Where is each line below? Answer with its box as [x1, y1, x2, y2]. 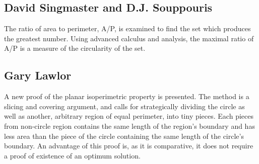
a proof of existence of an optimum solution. [4, 150, 141, 160]
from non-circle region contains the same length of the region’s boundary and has [4, 120, 255, 131]
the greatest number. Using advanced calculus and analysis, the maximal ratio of [4, 33, 254, 43]
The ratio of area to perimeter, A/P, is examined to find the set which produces [4, 23, 251, 34]
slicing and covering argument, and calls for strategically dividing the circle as [4, 101, 245, 111]
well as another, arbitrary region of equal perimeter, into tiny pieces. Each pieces [4, 111, 253, 121]
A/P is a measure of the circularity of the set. [4, 43, 146, 53]
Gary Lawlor [4, 67, 72, 83]
